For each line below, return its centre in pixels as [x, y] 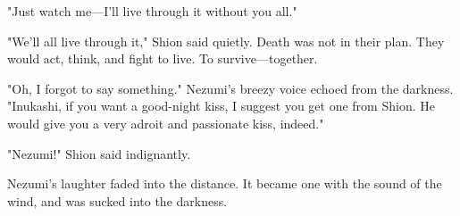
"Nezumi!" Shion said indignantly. [99, 153]
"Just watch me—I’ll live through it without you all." [152, 11]
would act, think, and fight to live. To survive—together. [163, 58]
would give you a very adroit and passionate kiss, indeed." [166, 123]
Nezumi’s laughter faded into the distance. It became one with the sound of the [225, 183]
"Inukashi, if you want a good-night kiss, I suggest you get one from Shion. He [221, 106]
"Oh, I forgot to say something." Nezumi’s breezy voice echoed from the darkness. [230, 88]
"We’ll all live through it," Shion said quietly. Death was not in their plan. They [226, 41]
